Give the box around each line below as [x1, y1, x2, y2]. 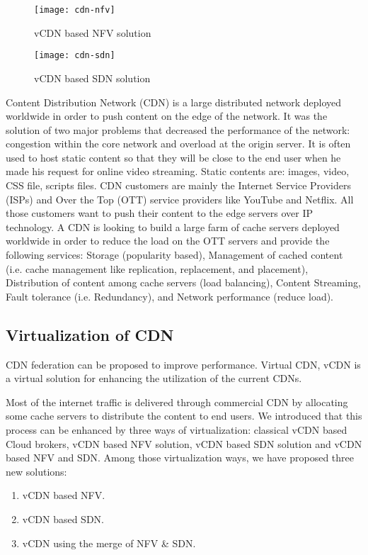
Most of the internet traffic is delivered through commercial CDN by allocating [6, 394, 348, 409]
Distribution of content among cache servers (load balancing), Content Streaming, [6, 275, 361, 290]
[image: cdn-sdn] [34, 50, 115, 61]
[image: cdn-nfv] [34, 5, 115, 15]
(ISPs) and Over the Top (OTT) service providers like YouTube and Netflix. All [6, 191, 354, 206]
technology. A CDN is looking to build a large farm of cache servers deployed [6, 219, 340, 234]
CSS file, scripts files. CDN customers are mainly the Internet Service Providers [6, 178, 351, 193]
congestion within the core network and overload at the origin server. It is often [6, 136, 351, 151]
